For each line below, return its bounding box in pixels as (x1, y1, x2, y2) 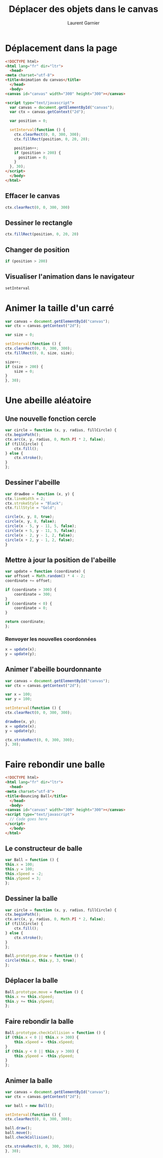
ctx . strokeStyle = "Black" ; (5, 501, 64, 506)
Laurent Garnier (67, 20, 100, 26)
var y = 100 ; (5, 696, 32, 701)
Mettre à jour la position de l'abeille (5, 555, 116, 564)
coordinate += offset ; (5, 578, 52, 583)
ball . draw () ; (5, 1126, 32, 1131)
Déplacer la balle (5, 976, 58, 985)
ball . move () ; (5, 1130, 32, 1136)
